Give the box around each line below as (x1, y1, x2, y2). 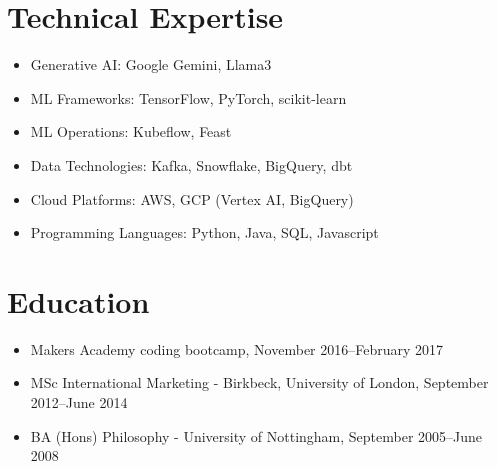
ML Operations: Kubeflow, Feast (30, 121, 232, 142)
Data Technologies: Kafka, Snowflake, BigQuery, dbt (30, 154, 353, 175)
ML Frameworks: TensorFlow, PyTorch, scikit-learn (30, 87, 347, 108)
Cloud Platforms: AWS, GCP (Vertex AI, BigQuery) (30, 188, 354, 209)
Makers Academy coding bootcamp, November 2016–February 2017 (30, 338, 444, 359)
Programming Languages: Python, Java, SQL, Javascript (30, 222, 379, 243)
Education (7, 280, 150, 321)
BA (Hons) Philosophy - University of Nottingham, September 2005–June (30, 425, 483, 446)
